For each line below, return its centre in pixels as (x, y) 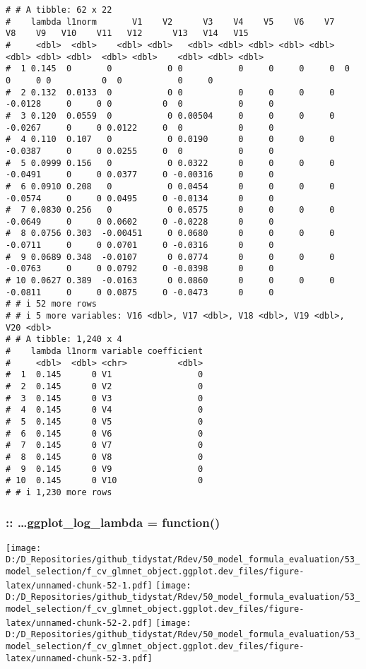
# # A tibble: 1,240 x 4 (64, 339)
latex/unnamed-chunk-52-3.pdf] (79, 658)
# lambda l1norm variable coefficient (105, 351)
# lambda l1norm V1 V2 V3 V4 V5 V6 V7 (170, 22)
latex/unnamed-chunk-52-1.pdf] (79, 585)
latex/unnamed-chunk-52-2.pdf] (79, 623)
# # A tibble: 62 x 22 (59, 10)
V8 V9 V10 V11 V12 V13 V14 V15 (127, 34)
